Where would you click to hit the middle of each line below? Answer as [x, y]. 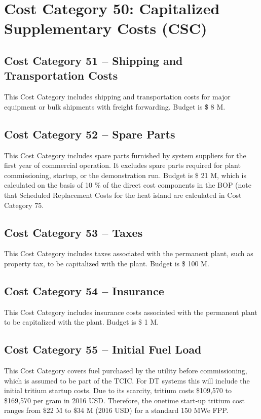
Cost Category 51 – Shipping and [94, 60]
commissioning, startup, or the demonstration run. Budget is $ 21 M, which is [125, 175]
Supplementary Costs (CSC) [106, 28]
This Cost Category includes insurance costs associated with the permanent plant [131, 312]
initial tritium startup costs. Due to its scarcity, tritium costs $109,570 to [118, 390]
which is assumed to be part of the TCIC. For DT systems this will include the [127, 380]
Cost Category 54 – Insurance [84, 290]
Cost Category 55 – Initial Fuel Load [103, 349]
